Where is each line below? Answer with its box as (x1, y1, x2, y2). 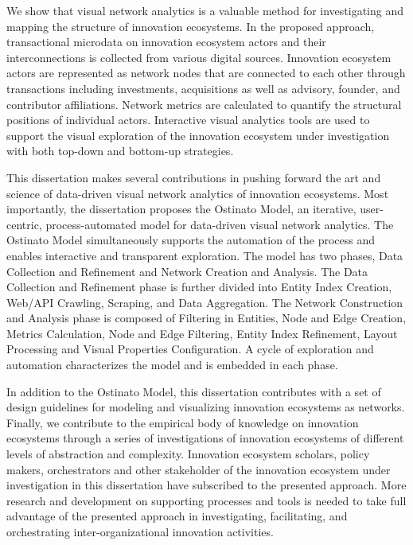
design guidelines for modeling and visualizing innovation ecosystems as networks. (6, 399, 405, 415)
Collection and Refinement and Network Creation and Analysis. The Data (6, 263, 368, 279)
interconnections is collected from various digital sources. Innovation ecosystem (6, 49, 392, 65)
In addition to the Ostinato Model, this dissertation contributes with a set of (6, 383, 381, 399)
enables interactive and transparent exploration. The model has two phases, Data (6, 247, 403, 263)
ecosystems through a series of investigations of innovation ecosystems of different (6, 430, 404, 446)
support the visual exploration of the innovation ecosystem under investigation (6, 127, 390, 143)
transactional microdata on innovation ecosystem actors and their (6, 33, 326, 50)
